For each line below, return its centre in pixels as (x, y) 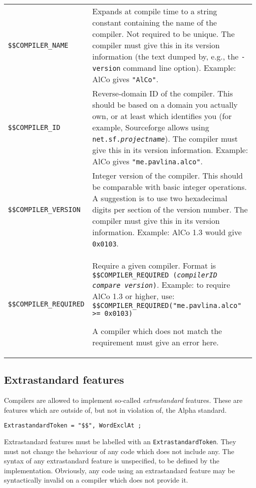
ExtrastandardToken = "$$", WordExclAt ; (73, 426)
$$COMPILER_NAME (38, 45)
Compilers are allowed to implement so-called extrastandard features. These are (123, 400)
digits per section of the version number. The (170, 209)
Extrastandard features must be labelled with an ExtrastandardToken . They (120, 442)
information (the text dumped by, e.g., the (165, 56)
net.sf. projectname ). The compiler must (165, 138)
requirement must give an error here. (156, 342)
